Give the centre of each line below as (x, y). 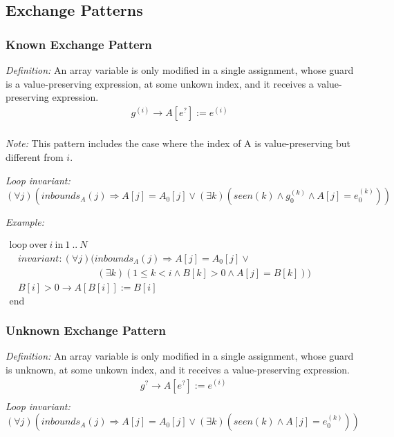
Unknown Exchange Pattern (86, 330)
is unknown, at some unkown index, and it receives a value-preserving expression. (178, 369)
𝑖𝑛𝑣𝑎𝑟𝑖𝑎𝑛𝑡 (38, 259)
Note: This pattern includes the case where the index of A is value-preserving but (178, 143)
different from (35, 156)
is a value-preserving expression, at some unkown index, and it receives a (160, 83)
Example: (25, 222)
